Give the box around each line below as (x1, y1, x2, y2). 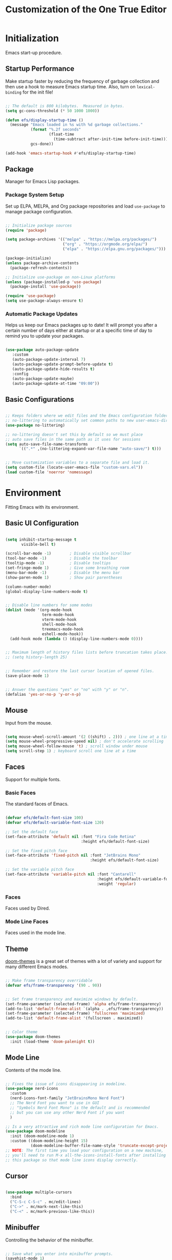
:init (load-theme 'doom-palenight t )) (10, 1039, 95, 1044)
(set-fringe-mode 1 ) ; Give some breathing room (5, 565, 130, 571)
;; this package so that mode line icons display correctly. (5, 1157, 139, 1162)
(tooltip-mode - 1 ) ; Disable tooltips (5, 561, 111, 566)
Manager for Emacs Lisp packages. (5, 178, 80, 184)
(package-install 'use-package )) (10, 284, 81, 289)
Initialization (5, 32, 59, 44)
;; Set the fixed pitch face (5, 848, 68, 854)
